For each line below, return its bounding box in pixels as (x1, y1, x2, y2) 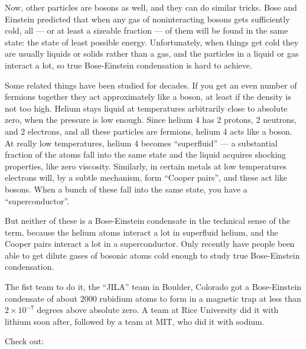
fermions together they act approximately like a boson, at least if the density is (5, 90, 291, 103)
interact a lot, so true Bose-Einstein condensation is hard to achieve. (5, 58, 252, 71)
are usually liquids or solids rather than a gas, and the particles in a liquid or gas (5, 47, 299, 60)
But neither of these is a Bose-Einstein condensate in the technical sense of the (5, 214, 290, 227)
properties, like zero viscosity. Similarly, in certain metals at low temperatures (5, 159, 287, 172)
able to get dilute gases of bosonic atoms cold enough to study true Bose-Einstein (5, 249, 300, 261)
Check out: (5, 335, 44, 347)
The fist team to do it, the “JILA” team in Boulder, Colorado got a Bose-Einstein (5, 280, 302, 293)
